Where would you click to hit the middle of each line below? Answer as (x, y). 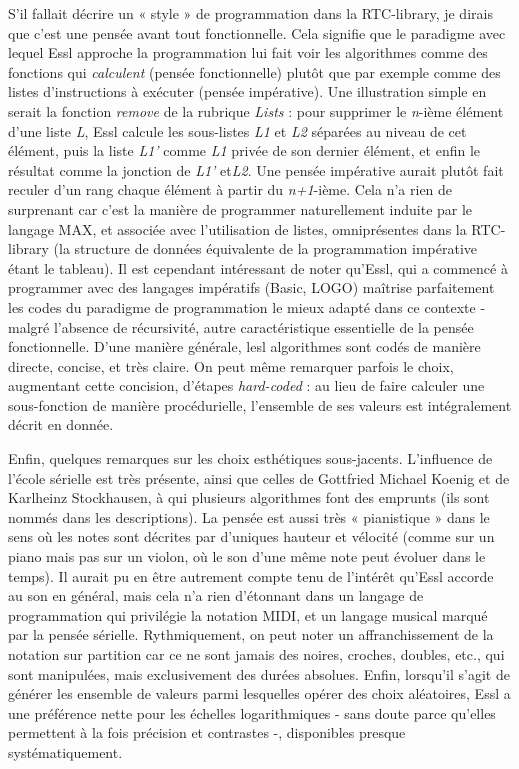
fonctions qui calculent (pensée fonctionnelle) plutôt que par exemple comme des (254, 71)
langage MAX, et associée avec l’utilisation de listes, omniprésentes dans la (237, 228)
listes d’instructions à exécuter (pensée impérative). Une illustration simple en (247, 91)
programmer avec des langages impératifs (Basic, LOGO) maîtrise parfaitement (251, 287)
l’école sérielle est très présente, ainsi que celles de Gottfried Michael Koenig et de (259, 477)
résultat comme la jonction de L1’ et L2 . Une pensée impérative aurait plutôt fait (256, 169)
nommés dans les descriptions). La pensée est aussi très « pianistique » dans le (249, 516)
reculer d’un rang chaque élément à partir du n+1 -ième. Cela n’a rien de (230, 189)
